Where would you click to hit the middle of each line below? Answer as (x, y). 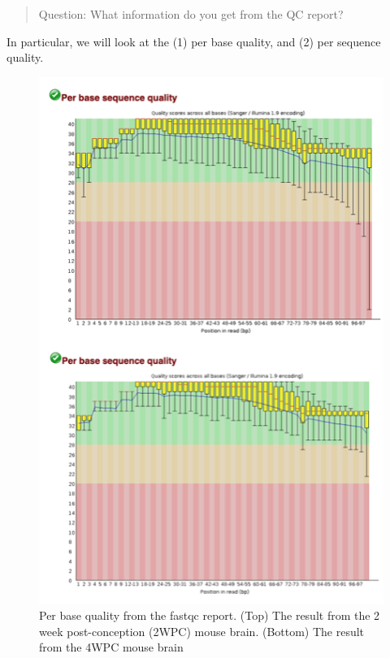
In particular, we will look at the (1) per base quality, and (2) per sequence (194, 41)
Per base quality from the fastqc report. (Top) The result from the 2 (210, 615)
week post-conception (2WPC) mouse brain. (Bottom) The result (202, 631)
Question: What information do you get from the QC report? (191, 14)
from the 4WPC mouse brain (111, 647)
